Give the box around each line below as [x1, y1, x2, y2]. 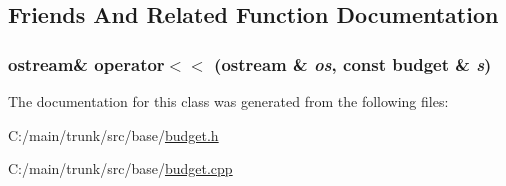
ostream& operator [8, 51, 165, 76]
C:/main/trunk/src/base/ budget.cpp [8, 158, 233, 179]
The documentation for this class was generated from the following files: [8, 91, 449, 111]
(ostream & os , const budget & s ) [214, 51, 492, 76]
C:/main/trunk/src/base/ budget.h [8, 124, 219, 145]
